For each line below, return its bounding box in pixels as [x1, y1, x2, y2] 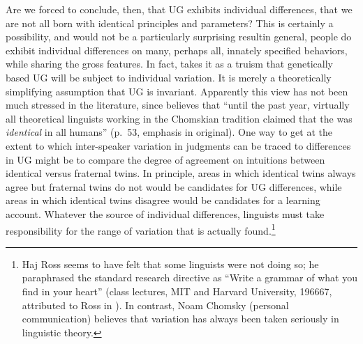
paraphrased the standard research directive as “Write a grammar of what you [22, 270, 357, 285]
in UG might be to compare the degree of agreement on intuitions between [6, 152, 325, 166]
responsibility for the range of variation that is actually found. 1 [6, 221, 276, 237]
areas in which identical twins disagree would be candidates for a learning [6, 193, 320, 208]
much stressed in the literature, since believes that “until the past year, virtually [6, 97, 350, 112]
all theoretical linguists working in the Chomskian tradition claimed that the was [6, 111, 353, 125]
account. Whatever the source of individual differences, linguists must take [6, 206, 325, 221]
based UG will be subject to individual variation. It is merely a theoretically [6, 70, 332, 84]
